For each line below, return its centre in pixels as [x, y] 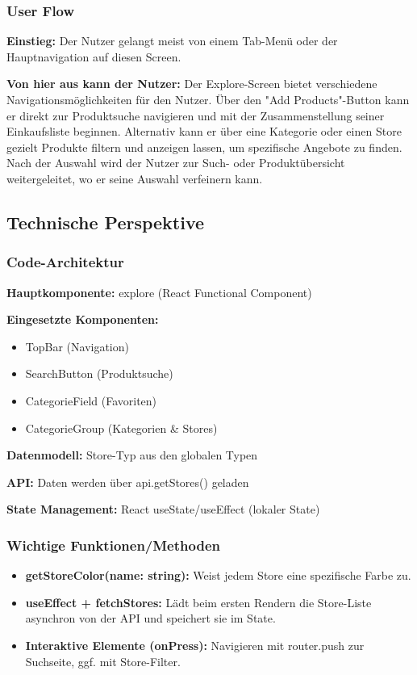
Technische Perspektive [106, 222]
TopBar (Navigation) [77, 346]
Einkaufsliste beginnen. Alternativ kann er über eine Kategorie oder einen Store [204, 131]
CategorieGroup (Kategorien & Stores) [121, 428]
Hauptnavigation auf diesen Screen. [94, 56]
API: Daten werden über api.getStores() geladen [128, 482]
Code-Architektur [65, 262]
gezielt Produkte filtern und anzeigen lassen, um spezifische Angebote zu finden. [204, 147]
